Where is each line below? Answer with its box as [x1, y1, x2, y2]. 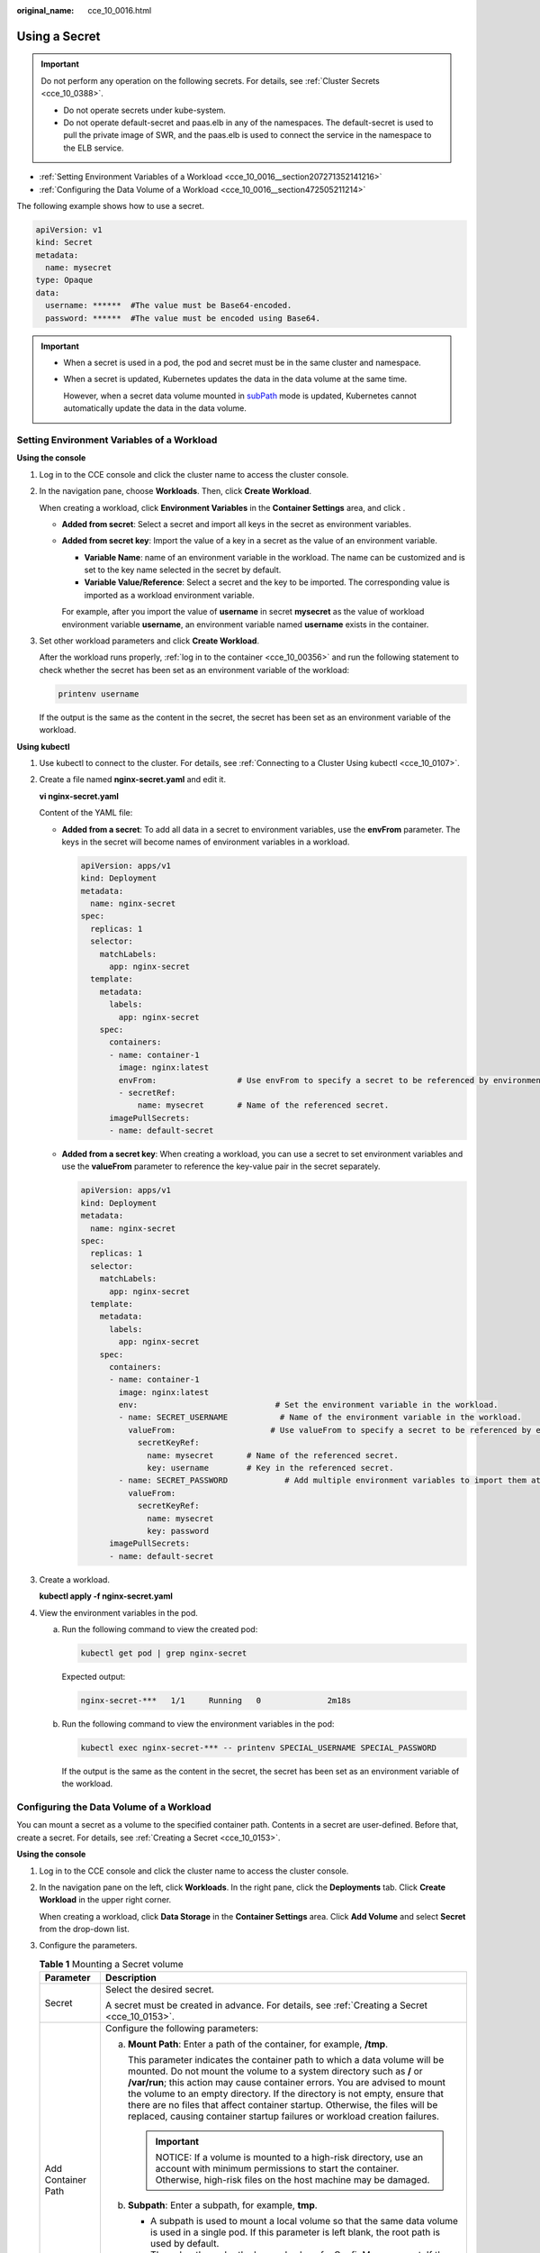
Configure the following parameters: [104, 2022, 259, 2035]
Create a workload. [39, 1573, 110, 1585]
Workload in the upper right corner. [39, 1894, 172, 1905]
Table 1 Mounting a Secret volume [39, 1958, 184, 1971]
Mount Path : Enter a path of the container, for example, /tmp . [127, 2038, 389, 2050]
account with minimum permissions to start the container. [155, 2163, 400, 2175]
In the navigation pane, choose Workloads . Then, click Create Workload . [39, 486, 312, 497]
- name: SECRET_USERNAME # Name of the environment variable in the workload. [118, 1412, 522, 1423]
